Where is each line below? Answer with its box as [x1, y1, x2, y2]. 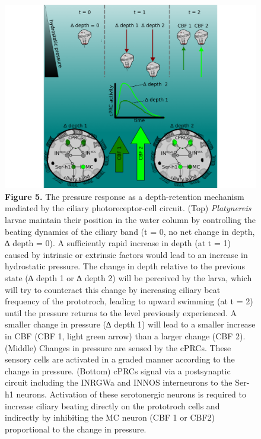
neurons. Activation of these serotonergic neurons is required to [16, 387, 247, 400]
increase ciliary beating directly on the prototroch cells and [5, 399, 220, 412]
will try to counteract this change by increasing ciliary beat [5, 283, 221, 295]
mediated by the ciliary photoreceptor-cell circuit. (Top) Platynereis [5, 202, 252, 214]
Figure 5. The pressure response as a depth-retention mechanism [5, 190, 244, 202]
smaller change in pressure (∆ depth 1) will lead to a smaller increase [5, 318, 256, 330]
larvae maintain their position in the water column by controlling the [5, 214, 256, 226]
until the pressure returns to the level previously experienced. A [5, 306, 237, 319]
